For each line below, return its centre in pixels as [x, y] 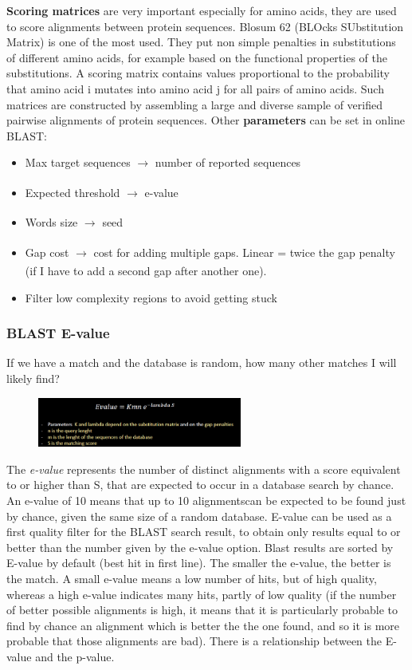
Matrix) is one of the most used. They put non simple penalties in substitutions [201, 42]
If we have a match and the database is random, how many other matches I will [202, 363]
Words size [51, 222]
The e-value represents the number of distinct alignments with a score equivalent [204, 469]
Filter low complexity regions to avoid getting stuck [151, 297]
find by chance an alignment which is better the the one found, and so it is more [203, 625]
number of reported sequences [228, 162]
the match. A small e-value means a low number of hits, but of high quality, [192, 578]
